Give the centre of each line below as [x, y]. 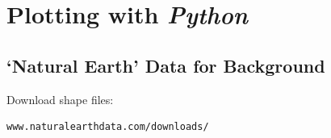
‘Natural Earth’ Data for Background [166, 65]
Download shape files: [60, 99]
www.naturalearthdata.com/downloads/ [108, 127]
